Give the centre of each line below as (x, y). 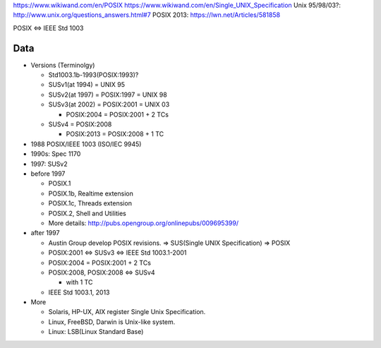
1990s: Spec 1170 (56, 154)
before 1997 (48, 174)
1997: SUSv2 (49, 164)
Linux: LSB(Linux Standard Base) (96, 332)
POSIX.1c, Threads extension (90, 203)
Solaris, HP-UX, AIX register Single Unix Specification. (127, 312)
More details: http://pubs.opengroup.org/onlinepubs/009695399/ (144, 223)
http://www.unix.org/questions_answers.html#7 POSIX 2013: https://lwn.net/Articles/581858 (147, 15)
